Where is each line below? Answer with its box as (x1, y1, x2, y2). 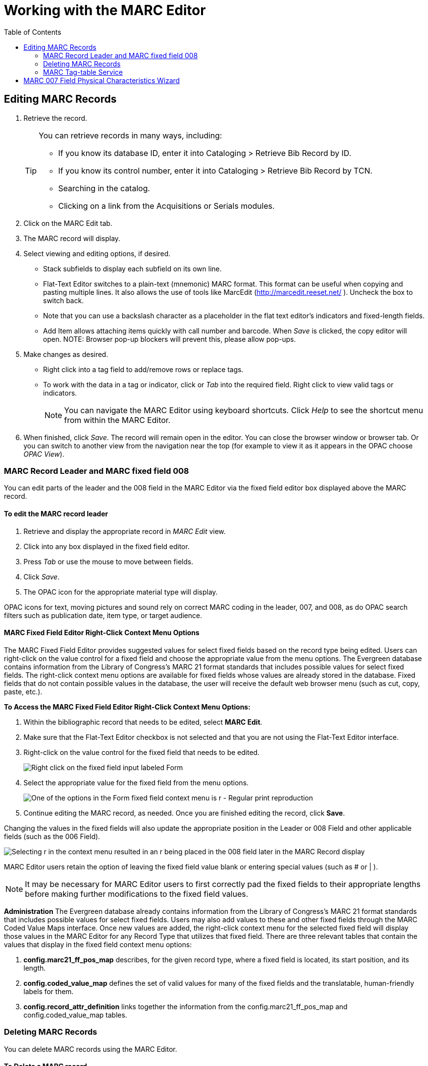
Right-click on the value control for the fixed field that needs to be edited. (23, 748, 260, 756)
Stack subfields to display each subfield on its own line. (43, 264, 222, 273)
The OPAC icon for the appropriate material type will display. (23, 587, 218, 596)
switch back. (43, 296, 84, 305)
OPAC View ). (23, 449, 65, 458)
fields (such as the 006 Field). (4, 832, 100, 841)
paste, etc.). (4, 687, 43, 696)
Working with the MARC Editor (4, 2, 206, 19)
